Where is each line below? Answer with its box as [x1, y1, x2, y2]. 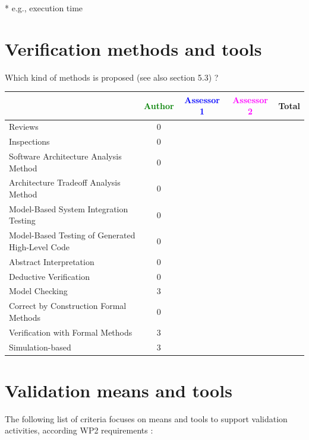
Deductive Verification [9, 270, 90, 282]
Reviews [9, 120, 39, 133]
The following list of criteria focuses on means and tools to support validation [5, 412, 288, 425]
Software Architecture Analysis [9, 149, 122, 162]
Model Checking [9, 285, 68, 297]
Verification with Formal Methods [9, 326, 133, 338]
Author [144, 99, 174, 111]
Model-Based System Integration [9, 202, 128, 215]
